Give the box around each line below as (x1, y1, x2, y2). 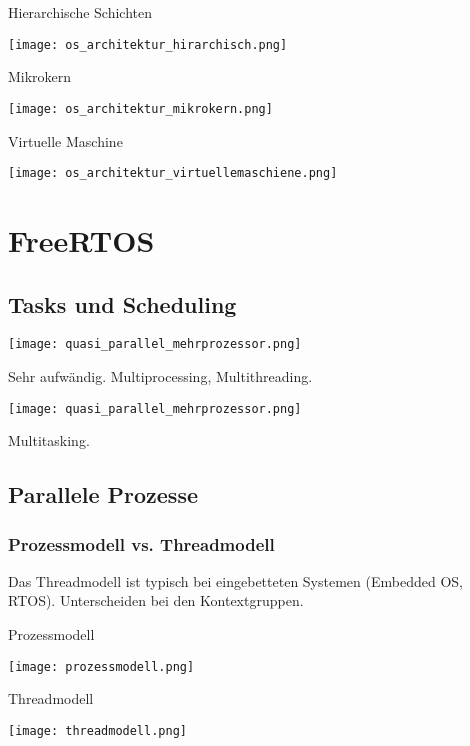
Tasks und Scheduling (8, 288, 237, 319)
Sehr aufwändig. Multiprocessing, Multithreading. (8, 365, 313, 386)
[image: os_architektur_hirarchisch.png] (8, 37, 288, 52)
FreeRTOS (8, 219, 155, 260)
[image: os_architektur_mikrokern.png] (8, 101, 273, 116)
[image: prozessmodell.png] (8, 659, 195, 674)
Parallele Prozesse (8, 479, 199, 510)
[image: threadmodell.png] (8, 723, 187, 738)
